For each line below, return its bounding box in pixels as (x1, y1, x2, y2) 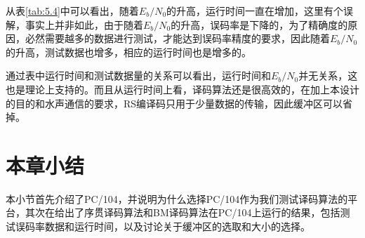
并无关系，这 (298, 68, 358, 83)
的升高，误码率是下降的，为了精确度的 (171, 17, 348, 32)
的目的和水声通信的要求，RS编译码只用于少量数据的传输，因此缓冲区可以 (6, 95, 343, 110)
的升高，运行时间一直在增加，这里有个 (166, 4, 344, 18)
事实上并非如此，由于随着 (25, 17, 143, 32)
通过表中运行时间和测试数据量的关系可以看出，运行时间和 (6, 68, 271, 83)
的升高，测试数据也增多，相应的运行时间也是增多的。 (6, 44, 251, 59)
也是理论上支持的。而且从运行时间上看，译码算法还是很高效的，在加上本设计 (6, 81, 359, 96)
